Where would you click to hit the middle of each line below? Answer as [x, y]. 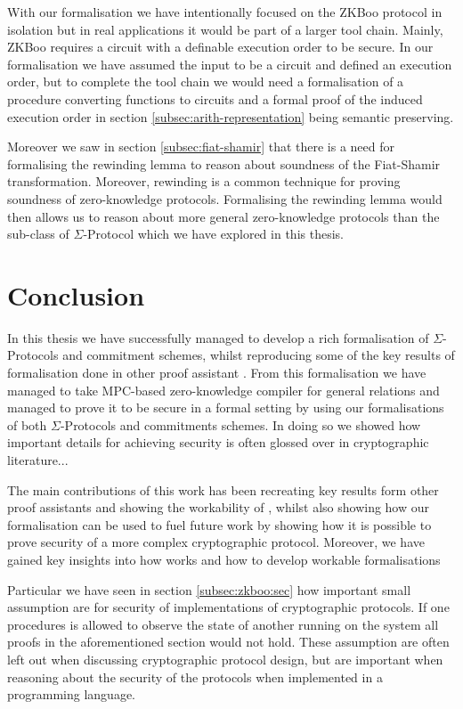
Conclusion [76, 294]
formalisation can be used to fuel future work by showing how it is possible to [219, 524]
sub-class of [38, 234]
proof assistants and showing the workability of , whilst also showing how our [219, 507]
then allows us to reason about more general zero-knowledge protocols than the [223, 216]
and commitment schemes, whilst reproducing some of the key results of [259, 355]
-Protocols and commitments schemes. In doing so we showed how [240, 424]
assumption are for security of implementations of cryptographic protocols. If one [228, 607]
